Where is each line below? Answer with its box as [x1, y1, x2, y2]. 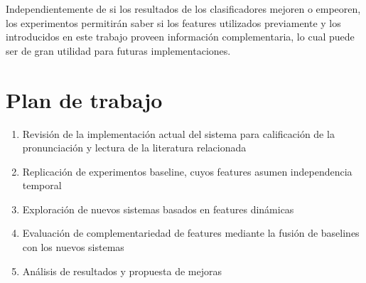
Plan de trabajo [6, 85, 163, 114]
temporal [22, 178, 62, 193]
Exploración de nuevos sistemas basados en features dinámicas [22, 201, 294, 216]
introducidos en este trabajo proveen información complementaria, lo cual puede [6, 29, 355, 44]
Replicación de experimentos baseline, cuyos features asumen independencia [22, 164, 352, 178]
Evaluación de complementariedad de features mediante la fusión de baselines [22, 225, 360, 240]
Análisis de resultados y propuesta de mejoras [22, 263, 222, 278]
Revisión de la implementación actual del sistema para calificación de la [22, 126, 335, 141]
